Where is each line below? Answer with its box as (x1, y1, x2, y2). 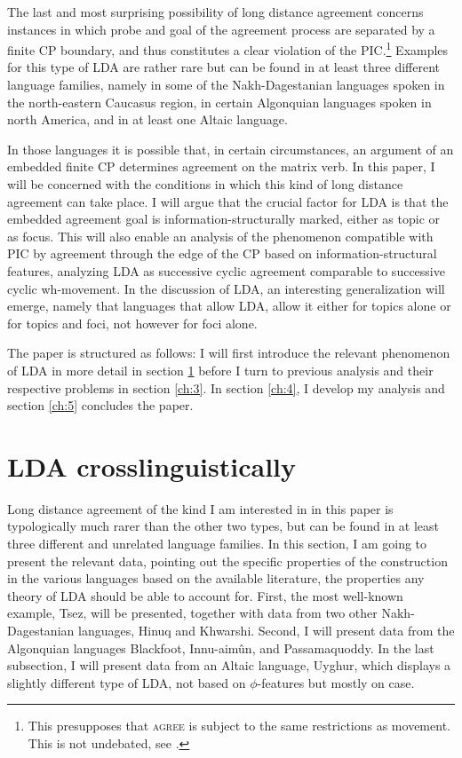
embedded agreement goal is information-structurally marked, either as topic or (7, 209, 441, 228)
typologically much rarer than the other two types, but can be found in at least (7, 517, 440, 535)
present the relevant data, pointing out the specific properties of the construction (7, 551, 448, 570)
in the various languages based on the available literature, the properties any (7, 569, 425, 588)
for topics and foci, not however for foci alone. (7, 313, 258, 332)
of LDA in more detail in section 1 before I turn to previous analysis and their (7, 360, 434, 379)
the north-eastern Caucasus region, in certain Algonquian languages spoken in (7, 92, 432, 111)
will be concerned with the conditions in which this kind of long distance (7, 175, 403, 193)
